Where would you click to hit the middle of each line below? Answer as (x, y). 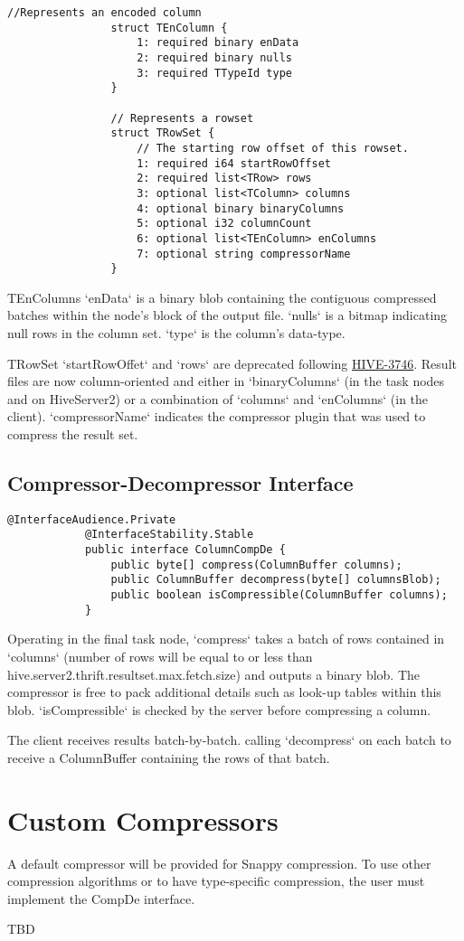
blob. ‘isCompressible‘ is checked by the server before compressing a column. (219, 709)
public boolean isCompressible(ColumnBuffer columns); (279, 595)
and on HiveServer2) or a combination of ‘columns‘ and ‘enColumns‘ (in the (218, 398)
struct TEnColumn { (169, 28)
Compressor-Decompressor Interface (180, 482)
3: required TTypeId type (214, 73)
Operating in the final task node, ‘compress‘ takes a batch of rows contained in (226, 639)
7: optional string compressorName (244, 254)
